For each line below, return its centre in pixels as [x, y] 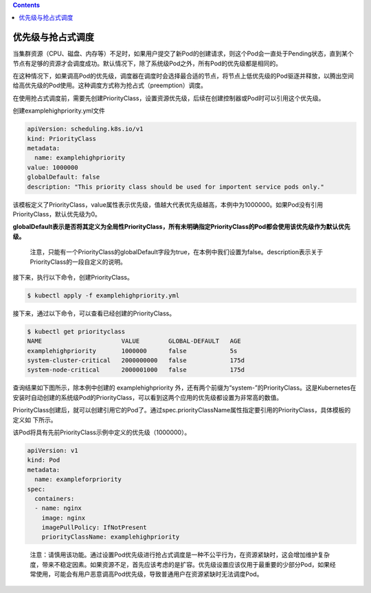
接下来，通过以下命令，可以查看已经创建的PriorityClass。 [94, 313]
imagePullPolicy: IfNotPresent [94, 528]
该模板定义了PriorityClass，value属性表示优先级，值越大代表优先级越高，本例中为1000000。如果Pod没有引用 [168, 204]
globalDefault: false [64, 177]
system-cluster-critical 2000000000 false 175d [136, 360]
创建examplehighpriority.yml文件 [59, 111]
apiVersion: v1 [53, 450]
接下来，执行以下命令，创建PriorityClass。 [73, 277]
